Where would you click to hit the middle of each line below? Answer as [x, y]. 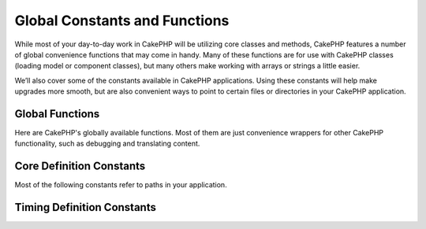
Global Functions [57, 114]
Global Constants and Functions [122, 20]
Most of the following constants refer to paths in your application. [121, 185]
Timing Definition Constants [86, 207]
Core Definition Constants [80, 166]
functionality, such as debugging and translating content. [107, 144]
